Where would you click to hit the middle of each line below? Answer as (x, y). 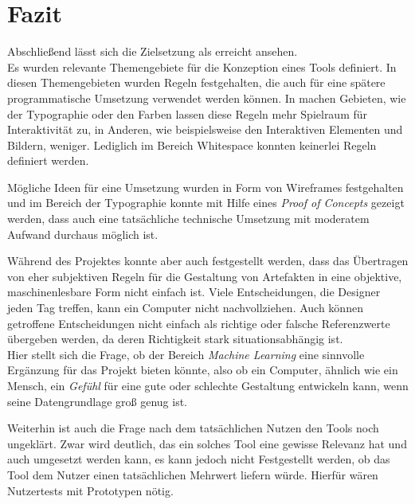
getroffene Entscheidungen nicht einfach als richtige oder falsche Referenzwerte (199, 323)
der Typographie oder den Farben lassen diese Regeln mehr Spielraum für (188, 113)
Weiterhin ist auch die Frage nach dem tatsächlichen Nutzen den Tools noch (193, 428)
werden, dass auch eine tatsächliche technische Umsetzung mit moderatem (188, 219)
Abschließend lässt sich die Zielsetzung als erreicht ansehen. (153, 51)
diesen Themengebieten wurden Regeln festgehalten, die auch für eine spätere (196, 82)
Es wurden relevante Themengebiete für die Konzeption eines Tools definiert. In (202, 66)
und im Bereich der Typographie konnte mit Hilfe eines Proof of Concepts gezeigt (206, 203)
